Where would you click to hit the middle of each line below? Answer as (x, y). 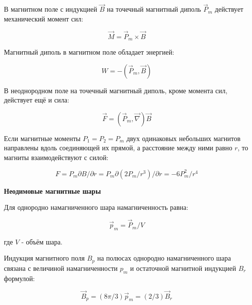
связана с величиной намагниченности (61, 268)
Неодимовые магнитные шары (52, 191)
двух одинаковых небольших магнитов (184, 138)
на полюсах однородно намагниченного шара (164, 258)
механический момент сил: (44, 18)
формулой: (19, 278)
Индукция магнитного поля (44, 258)
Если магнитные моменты (42, 138)
